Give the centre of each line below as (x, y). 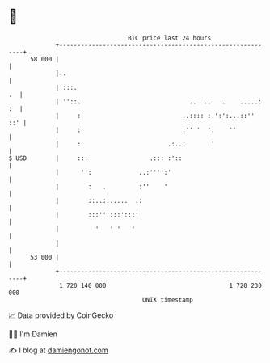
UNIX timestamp (168, 300)
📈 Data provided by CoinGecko (61, 315)
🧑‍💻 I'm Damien (33, 334)
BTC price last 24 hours (170, 38)
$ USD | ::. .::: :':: (95, 158)
